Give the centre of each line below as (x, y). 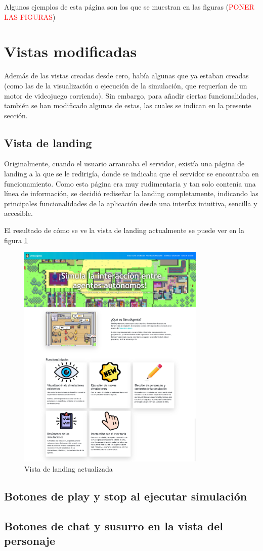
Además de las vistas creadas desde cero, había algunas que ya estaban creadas (126, 76)
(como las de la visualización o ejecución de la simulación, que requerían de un (126, 85)
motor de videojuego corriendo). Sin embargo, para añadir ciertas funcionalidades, (131, 95)
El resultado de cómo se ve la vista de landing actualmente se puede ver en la (124, 230)
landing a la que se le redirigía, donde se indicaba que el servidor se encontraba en (131, 174)
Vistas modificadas (71, 51)
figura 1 (16, 240)
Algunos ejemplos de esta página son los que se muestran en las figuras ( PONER (129, 7)
